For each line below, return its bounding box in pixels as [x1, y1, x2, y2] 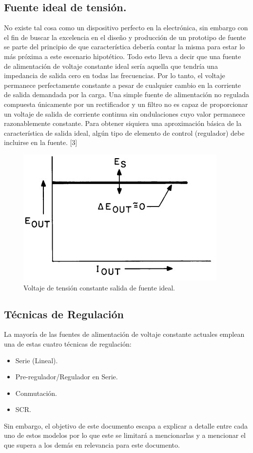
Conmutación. [15, 388, 57, 398]
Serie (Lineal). [15, 355, 58, 365]
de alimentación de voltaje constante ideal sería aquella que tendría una [4, 61, 218, 71]
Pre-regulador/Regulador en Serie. [15, 371, 118, 382]
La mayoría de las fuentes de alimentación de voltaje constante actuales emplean [4, 329, 245, 339]
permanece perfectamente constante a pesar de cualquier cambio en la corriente [4, 80, 241, 90]
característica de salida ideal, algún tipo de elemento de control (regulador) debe [4, 127, 245, 138]
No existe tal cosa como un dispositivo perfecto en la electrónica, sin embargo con [4, 22, 248, 33]
